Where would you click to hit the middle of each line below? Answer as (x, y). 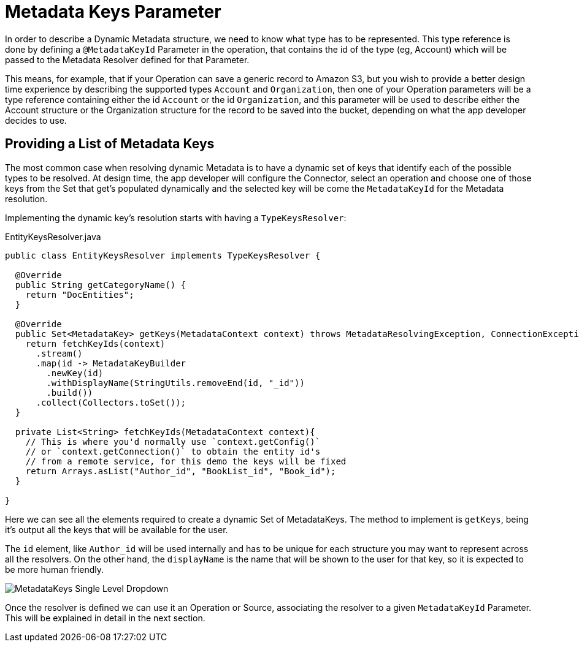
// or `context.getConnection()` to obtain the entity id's (173, 451)
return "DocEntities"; (80, 294)
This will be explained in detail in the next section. (105, 618)
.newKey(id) (75, 373)
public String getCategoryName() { (101, 285)
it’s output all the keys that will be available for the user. (117, 529)
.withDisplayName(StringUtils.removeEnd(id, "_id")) (175, 383)
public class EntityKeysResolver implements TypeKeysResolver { (163, 255)
